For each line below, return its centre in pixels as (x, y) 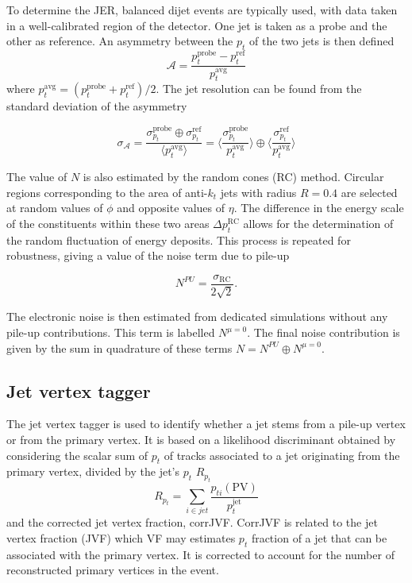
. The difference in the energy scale (319, 208)
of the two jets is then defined (322, 41)
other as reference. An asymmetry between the (120, 41)
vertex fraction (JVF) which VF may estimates (121, 537)
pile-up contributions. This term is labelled (111, 332)
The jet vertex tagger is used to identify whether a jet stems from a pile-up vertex (206, 424)
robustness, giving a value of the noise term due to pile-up (148, 255)
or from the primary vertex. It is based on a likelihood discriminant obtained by (201, 440)
